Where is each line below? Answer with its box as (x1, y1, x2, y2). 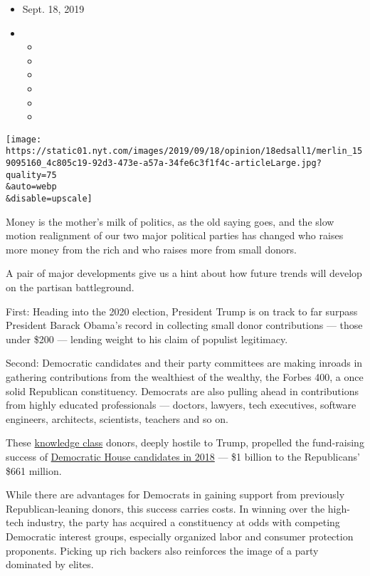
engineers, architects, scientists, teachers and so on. (6, 411, 228, 426)
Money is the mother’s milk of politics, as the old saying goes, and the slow (6, 214, 334, 229)
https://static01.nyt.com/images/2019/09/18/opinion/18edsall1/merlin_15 (6, 146, 363, 157)
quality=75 (6, 169, 57, 180)
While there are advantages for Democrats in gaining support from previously (6, 487, 345, 502)
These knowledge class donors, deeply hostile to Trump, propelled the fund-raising (6, 435, 364, 450)
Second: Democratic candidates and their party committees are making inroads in (6, 355, 363, 370)
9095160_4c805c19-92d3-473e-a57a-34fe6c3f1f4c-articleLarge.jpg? (6, 158, 322, 169)
